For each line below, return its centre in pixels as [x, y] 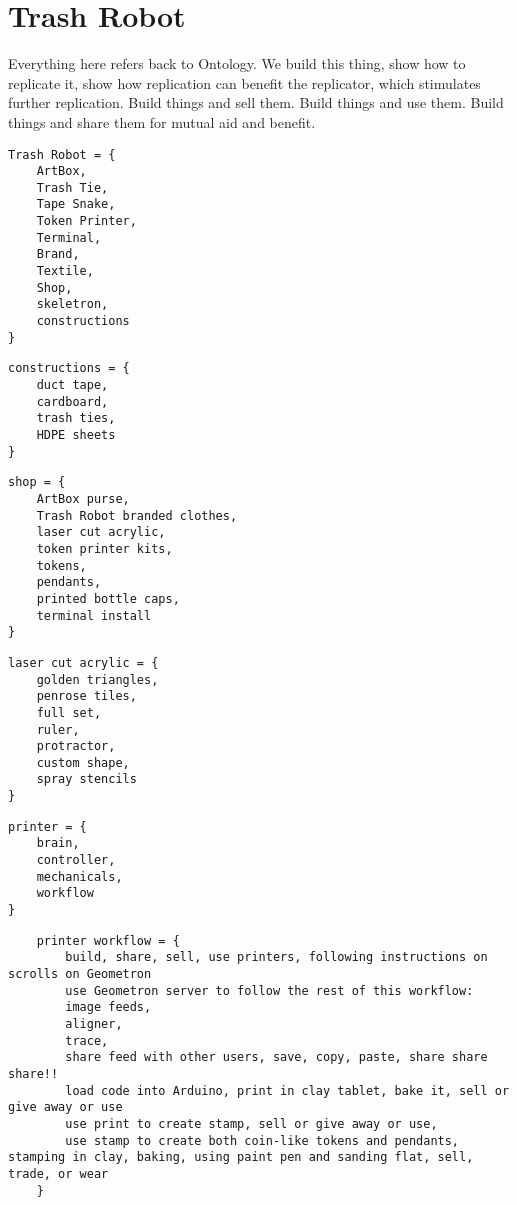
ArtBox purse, [83, 498]
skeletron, [72, 304]
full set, [69, 712]
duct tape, [72, 385]
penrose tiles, [86, 696]
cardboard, [72, 401]
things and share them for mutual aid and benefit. [162, 121]
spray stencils [86, 779]
